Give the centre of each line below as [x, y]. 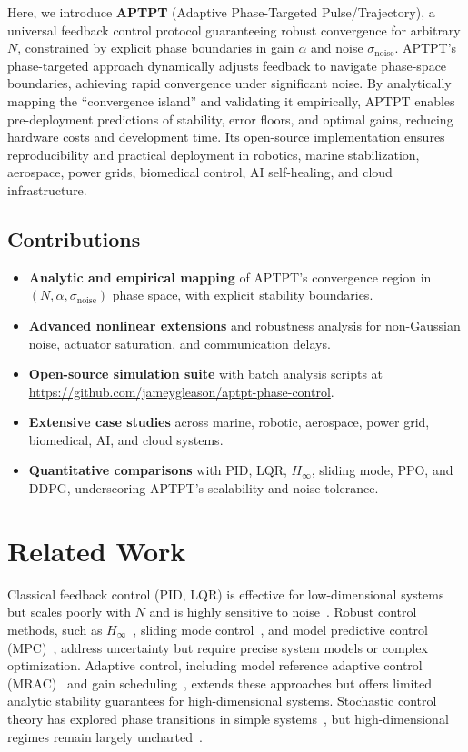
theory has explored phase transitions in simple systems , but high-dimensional [228, 718]
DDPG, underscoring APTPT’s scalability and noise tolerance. [204, 488]
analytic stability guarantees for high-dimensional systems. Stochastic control [222, 701]
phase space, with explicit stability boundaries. [243, 295]
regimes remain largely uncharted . [105, 736]
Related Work [97, 550]
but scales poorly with [69, 612]
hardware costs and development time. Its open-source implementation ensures [226, 137]
